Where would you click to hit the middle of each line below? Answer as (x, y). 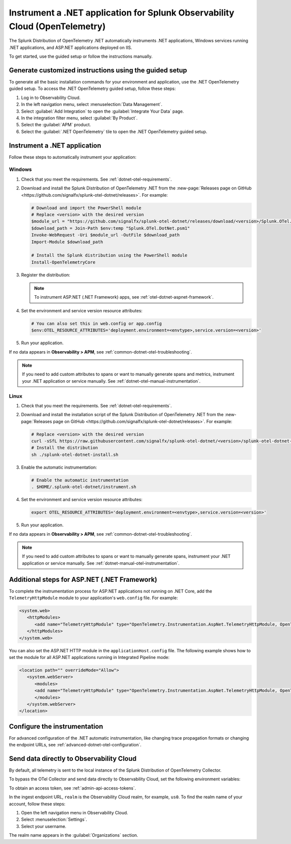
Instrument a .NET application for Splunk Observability (122, 13)
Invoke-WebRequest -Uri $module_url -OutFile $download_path (105, 235)
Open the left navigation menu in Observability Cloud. (75, 813)
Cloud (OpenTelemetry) (57, 26)
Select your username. (44, 826)
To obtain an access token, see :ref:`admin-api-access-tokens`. (73, 788)
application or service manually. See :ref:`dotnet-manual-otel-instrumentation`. (101, 563)
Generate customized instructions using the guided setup (98, 70)
